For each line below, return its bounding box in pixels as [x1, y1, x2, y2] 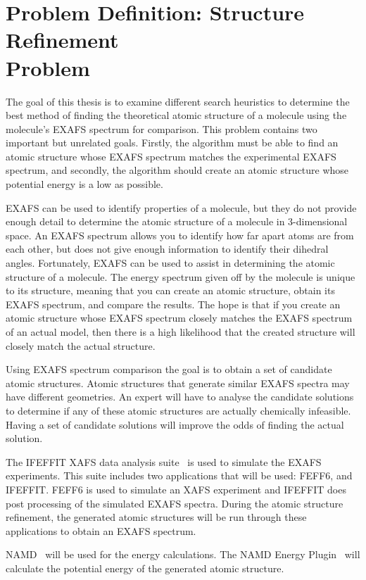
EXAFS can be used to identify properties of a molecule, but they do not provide [6, 200, 357, 215]
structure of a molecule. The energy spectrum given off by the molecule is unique [6, 269, 355, 284]
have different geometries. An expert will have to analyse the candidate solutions [6, 389, 354, 404]
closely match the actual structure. [6, 338, 156, 353]
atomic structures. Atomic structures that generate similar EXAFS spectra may [6, 375, 350, 390]
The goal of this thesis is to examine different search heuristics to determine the [6, 94, 350, 108]
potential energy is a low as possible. [6, 177, 163, 191]
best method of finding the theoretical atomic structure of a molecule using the [6, 108, 347, 122]
